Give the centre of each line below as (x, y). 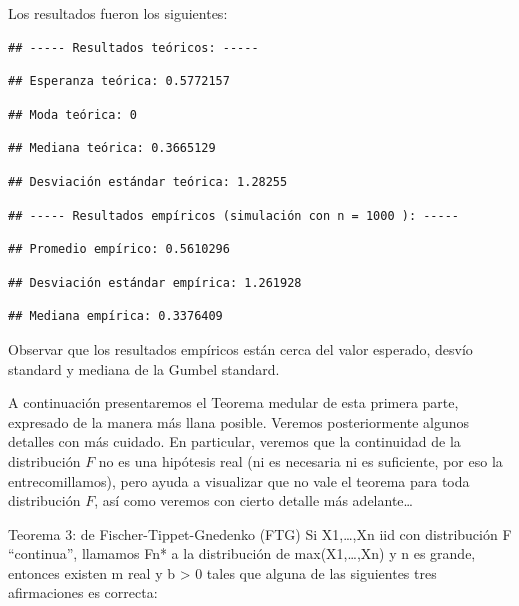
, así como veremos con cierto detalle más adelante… (253, 500)
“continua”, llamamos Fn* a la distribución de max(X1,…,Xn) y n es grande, (242, 553)
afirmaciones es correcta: (83, 592)
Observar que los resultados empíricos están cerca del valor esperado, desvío (240, 348)
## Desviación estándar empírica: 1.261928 (155, 282)
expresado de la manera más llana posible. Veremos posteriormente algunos (239, 421)
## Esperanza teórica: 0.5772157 (119, 81)
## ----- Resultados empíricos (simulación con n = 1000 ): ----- (234, 215)
